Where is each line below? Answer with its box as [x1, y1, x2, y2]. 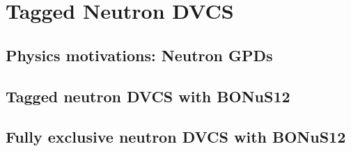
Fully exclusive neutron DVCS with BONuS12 [6, 126, 346, 148]
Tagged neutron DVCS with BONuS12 [6, 85, 290, 106]
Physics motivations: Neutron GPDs [6, 44, 273, 65]
